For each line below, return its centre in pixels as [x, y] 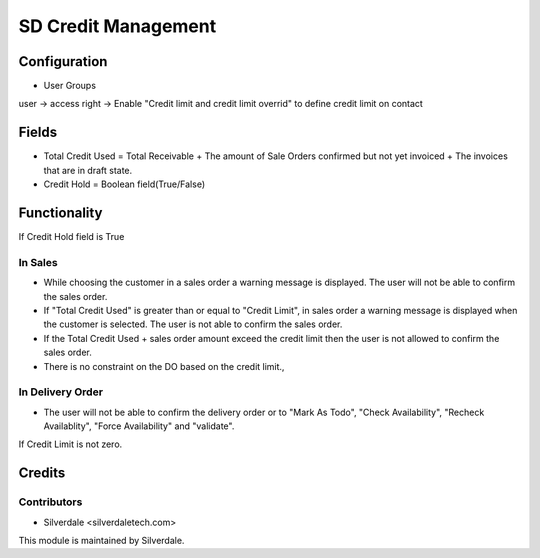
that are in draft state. [88, 170]
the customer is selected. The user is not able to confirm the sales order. [193, 324]
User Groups [70, 86]
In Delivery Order [61, 392]
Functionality [60, 212]
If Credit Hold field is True [71, 237]
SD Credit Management [117, 26]
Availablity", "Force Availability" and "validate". [139, 426]
